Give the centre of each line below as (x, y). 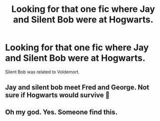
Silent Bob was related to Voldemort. (42, 72)
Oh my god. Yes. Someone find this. (61, 112)
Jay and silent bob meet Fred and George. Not (77, 88)
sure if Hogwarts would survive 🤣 (57, 95)
